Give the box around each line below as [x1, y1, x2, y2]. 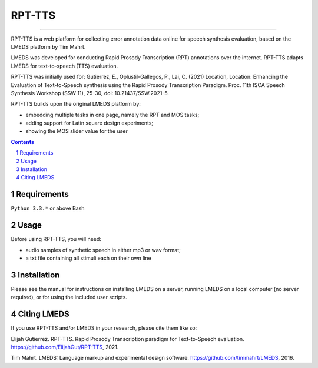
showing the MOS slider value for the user [25, 128, 128, 135]
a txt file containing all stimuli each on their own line [25, 255, 151, 262]
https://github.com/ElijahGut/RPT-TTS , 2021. [11, 343, 119, 350]
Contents [11, 138, 35, 145]
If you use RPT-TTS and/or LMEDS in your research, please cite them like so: [11, 324, 197, 332]
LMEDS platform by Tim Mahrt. [11, 43, 86, 50]
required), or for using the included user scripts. [11, 294, 128, 301]
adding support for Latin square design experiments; [25, 119, 154, 126]
